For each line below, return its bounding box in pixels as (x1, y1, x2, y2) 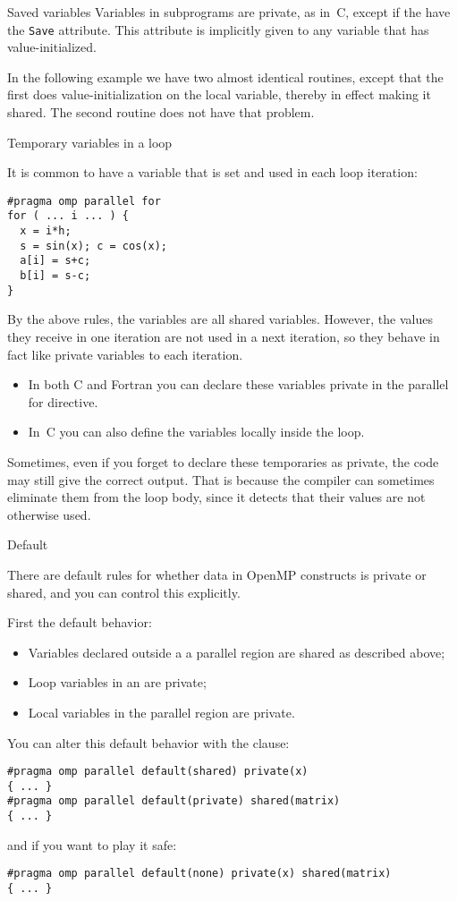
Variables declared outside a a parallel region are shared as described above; (28, 642, 445, 661)
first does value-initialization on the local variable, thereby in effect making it (7, 85, 431, 104)
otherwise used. (7, 505, 91, 523)
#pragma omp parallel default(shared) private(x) (7, 765, 309, 778)
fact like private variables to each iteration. (7, 344, 243, 363)
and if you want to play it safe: (7, 835, 177, 854)
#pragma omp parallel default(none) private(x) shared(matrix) (7, 867, 392, 880)
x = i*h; (20, 225, 72, 238)
